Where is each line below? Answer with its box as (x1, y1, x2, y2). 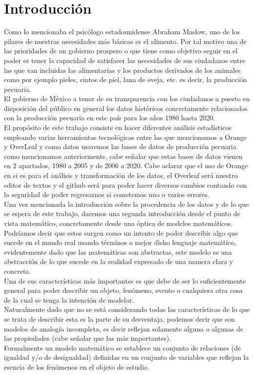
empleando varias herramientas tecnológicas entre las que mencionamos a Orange (4, 132, 247, 142)
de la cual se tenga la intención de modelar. (4, 294, 134, 305)
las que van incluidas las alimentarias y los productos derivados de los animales (4, 65, 241, 75)
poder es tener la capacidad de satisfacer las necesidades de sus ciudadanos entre (4, 55, 245, 65)
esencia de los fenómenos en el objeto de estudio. (4, 361, 149, 372)
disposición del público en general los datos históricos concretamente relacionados (4, 103, 248, 113)
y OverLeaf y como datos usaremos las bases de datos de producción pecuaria (4, 141, 236, 152)
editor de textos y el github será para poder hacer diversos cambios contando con (4, 179, 247, 190)
